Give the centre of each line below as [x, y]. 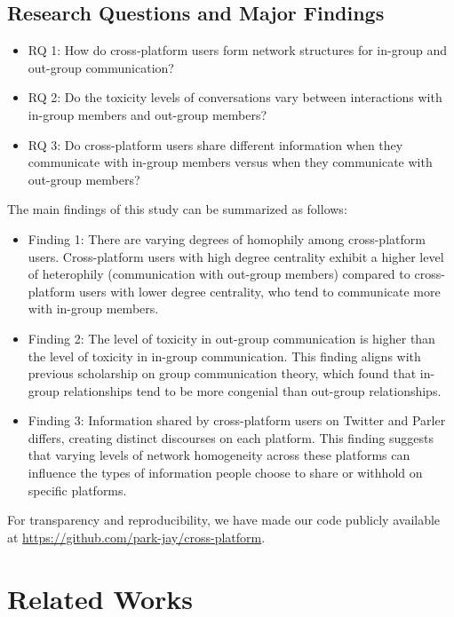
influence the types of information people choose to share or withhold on [225, 473]
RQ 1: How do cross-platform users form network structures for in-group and [237, 50]
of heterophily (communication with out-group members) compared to [219, 274]
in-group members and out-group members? [147, 114]
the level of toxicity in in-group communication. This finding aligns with [224, 356]
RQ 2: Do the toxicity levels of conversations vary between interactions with [235, 97]
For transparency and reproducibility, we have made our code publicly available [224, 520]
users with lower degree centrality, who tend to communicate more [260, 291]
